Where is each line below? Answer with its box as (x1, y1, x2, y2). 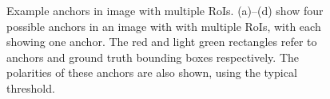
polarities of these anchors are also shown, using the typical (6, 64, 297, 81)
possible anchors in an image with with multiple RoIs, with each (6, 17, 321, 34)
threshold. (6, 79, 55, 96)
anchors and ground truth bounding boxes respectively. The (6, 48, 300, 65)
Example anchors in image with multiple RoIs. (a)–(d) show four (6, 2, 324, 18)
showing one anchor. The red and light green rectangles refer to (6, 33, 317, 50)
